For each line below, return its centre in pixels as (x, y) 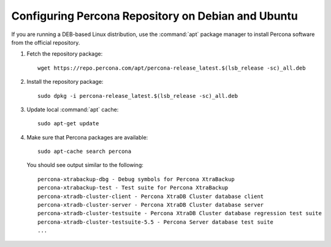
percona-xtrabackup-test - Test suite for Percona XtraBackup (133, 188)
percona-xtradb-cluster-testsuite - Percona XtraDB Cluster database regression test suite (180, 213)
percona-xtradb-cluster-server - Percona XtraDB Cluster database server (151, 205)
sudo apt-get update (68, 123)
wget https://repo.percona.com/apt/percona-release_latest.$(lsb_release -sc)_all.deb (172, 68)
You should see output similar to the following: (85, 165)
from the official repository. (46, 42)
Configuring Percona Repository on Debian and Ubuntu (155, 16)
